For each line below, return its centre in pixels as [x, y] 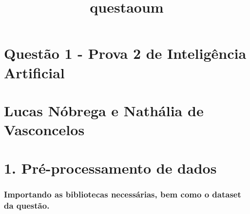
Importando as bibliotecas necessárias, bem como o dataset [123, 194]
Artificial [34, 72]
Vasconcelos [44, 130]
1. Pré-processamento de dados [110, 168]
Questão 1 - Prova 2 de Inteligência [125, 53]
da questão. [27, 205]
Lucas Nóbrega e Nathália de [104, 110]
